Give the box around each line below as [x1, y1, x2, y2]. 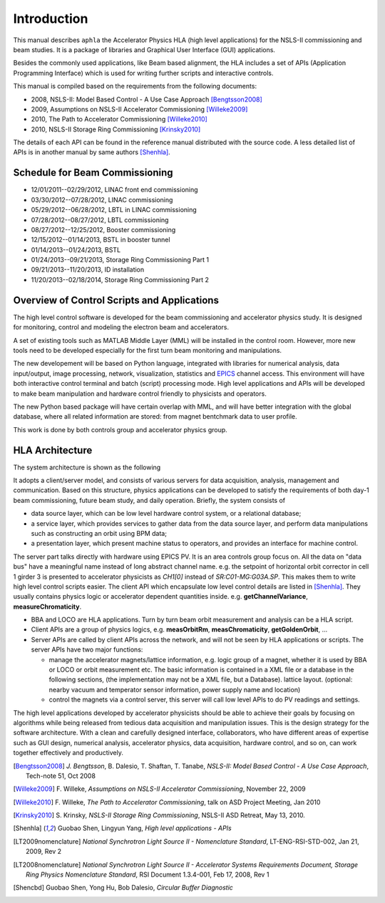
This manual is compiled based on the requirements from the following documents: [13, 82, 257, 91]
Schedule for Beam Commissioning [13, 166, 174, 179]
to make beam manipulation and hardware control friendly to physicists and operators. [13, 389, 267, 398]
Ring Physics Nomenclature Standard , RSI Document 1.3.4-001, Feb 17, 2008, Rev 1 [26, 870, 269, 879]
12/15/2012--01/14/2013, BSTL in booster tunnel [31, 236, 170, 244]
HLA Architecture [13, 444, 93, 457]
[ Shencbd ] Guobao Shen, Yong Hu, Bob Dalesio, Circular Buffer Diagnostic [13, 883, 233, 892]
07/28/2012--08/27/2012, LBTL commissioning [31, 215, 169, 224]
